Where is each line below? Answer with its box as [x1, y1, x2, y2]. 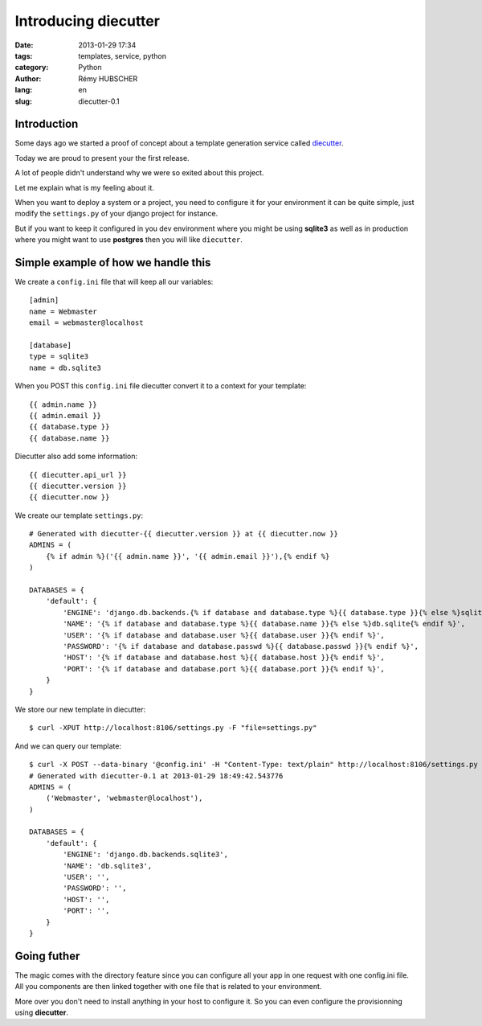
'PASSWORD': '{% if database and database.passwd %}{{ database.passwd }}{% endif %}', [63, 642, 419, 650]
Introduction [14, 117, 79, 131]
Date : [14, 40, 34, 50]
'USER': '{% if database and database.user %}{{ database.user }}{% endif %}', [63, 630, 386, 639]
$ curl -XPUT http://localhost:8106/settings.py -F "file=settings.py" [29, 724, 317, 733]
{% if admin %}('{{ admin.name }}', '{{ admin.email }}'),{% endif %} [45, 552, 330, 560]
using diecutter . [14, 1008, 68, 1017]
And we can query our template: [14, 741, 122, 751]
